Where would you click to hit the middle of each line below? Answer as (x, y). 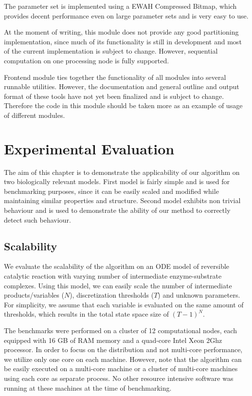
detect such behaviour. (37, 219)
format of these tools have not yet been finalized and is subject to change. (114, 96)
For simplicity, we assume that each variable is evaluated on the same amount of (124, 304)
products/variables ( (34, 295)
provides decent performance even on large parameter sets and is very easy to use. (126, 15)
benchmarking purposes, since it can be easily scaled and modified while (111, 191)
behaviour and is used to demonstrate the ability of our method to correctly (117, 210)
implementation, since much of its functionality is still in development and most (123, 41)
